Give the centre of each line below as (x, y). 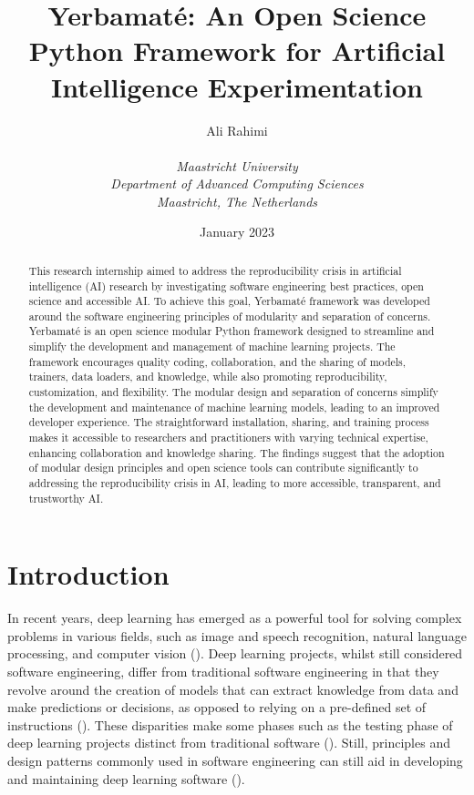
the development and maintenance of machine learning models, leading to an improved (234, 407)
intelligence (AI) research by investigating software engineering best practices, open (226, 285)
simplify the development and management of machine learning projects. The (212, 347)
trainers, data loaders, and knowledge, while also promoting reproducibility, (208, 377)
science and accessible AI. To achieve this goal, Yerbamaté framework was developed (229, 301)
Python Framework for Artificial (237, 51)
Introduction (88, 574)
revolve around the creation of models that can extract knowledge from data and (233, 689)
